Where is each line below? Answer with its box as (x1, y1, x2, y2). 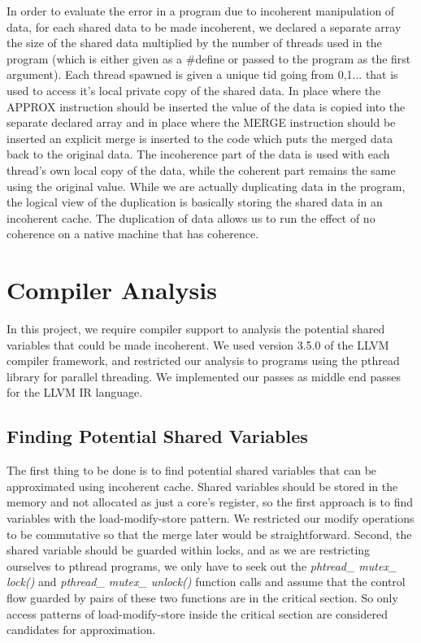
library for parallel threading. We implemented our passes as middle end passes (7, 367, 401, 384)
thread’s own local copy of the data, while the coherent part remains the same (7, 161, 396, 178)
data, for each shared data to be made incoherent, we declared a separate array (7, 18, 401, 35)
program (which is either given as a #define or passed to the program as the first (7, 50, 411, 67)
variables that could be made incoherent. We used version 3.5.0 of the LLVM (7, 336, 389, 353)
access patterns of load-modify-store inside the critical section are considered (7, 605, 388, 622)
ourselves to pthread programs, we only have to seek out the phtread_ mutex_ (7, 557, 397, 574)
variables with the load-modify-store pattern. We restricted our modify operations (7, 509, 414, 526)
